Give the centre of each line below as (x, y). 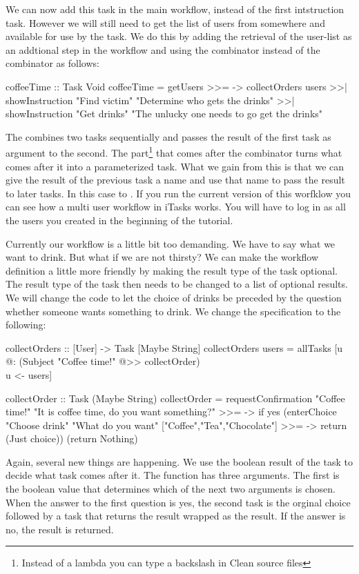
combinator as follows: (52, 63)
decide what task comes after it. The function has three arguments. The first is (173, 475)
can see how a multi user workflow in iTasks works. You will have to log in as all (176, 207)
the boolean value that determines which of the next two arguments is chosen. (171, 489)
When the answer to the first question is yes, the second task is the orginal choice (178, 502)
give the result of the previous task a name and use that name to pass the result (175, 180)
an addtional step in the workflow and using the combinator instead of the (163, 49)
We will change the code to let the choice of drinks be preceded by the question (174, 297)
